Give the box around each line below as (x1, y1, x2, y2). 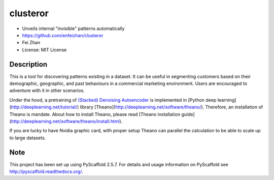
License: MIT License (22, 46, 67, 53)
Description (9, 60, 48, 69)
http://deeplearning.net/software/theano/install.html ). (11, 118, 123, 124)
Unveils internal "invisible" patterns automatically (22, 25, 125, 32)
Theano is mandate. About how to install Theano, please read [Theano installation (9, 111, 180, 117)
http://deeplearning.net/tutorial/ (11, 104, 78, 110)
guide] (181, 111, 195, 117)
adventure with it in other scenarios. (9, 87, 85, 94)
